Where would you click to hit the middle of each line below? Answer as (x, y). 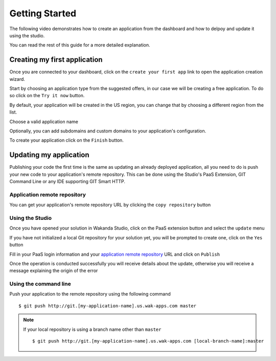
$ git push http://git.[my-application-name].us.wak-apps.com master (108, 306)
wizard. (17, 79)
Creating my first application (56, 60)
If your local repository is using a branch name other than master (92, 329)
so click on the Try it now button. (47, 96)
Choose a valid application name (44, 121)
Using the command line (40, 284)
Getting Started (43, 13)
